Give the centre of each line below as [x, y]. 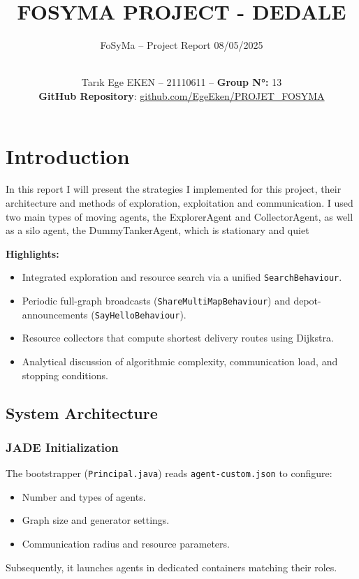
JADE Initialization [62, 447]
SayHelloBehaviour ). [140, 314]
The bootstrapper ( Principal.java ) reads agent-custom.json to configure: [169, 473]
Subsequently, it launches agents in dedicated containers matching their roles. [171, 567]
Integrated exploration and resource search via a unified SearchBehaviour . [182, 277]
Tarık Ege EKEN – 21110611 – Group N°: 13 [182, 82]
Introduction [68, 155]
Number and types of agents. [84, 496]
